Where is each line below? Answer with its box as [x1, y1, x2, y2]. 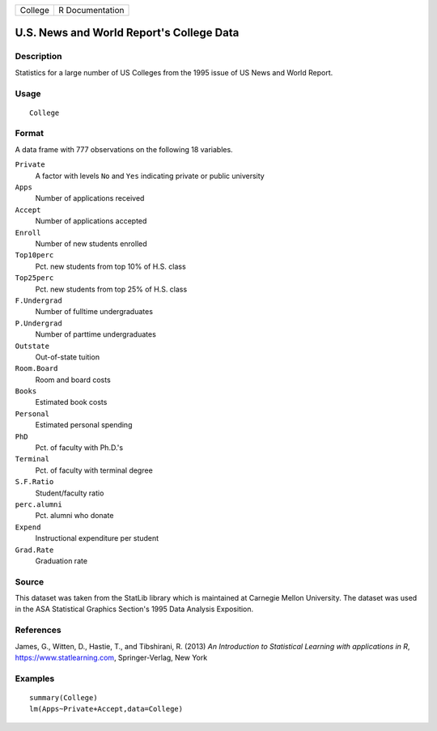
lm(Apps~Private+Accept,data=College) [29, 704, 184, 714]
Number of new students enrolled [35, 239, 147, 249]
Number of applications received [35, 193, 145, 203]
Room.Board [15, 364, 58, 373]
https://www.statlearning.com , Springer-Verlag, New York [15, 652, 208, 662]
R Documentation [57, 5, 125, 15]
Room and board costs [35, 375, 111, 385]
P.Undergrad [15, 318, 62, 328]
